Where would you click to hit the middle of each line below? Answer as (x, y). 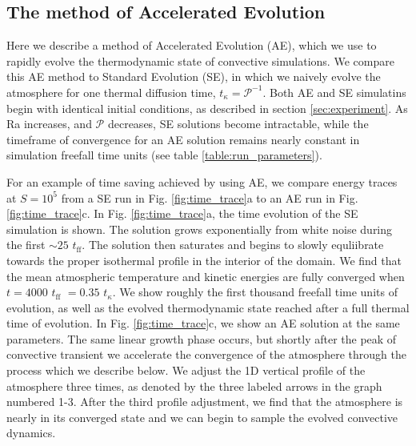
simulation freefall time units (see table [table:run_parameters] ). (164, 155)
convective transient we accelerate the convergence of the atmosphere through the (206, 354)
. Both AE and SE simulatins (334, 92)
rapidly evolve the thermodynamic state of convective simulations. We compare (200, 60)
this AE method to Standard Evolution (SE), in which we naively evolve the (194, 76)
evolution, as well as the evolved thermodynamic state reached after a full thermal (208, 307)
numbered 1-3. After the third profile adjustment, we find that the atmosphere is (205, 402)
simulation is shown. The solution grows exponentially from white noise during (200, 229)
